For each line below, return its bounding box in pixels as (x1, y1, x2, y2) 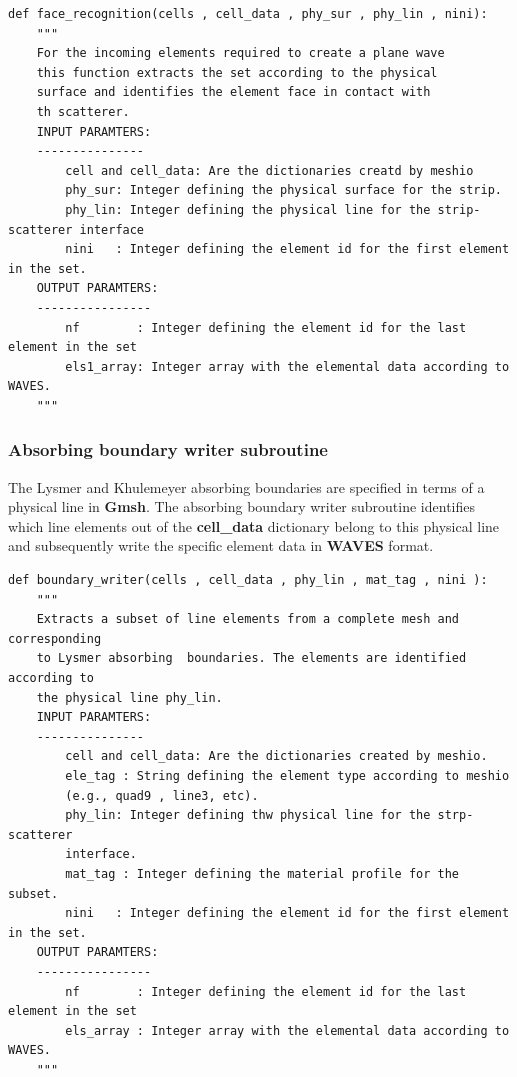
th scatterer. (36, 104, 130, 119)
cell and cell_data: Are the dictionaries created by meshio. (65, 749, 488, 764)
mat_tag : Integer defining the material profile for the (65, 866, 460, 881)
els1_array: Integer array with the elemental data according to (65, 359, 510, 374)
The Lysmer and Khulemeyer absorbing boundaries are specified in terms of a (8, 476, 485, 497)
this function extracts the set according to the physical (36, 65, 438, 80)
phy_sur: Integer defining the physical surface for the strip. (65, 183, 502, 198)
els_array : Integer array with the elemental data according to (65, 1023, 510, 1038)
